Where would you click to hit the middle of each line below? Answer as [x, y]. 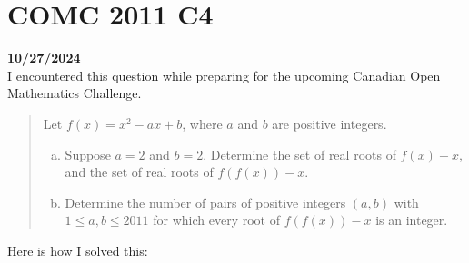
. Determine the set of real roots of [299, 154]
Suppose [88, 154]
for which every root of [216, 220]
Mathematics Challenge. [75, 93]
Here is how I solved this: [78, 250]
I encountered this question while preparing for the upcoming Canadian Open [224, 75]
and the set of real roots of [139, 172]
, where [202, 123]
